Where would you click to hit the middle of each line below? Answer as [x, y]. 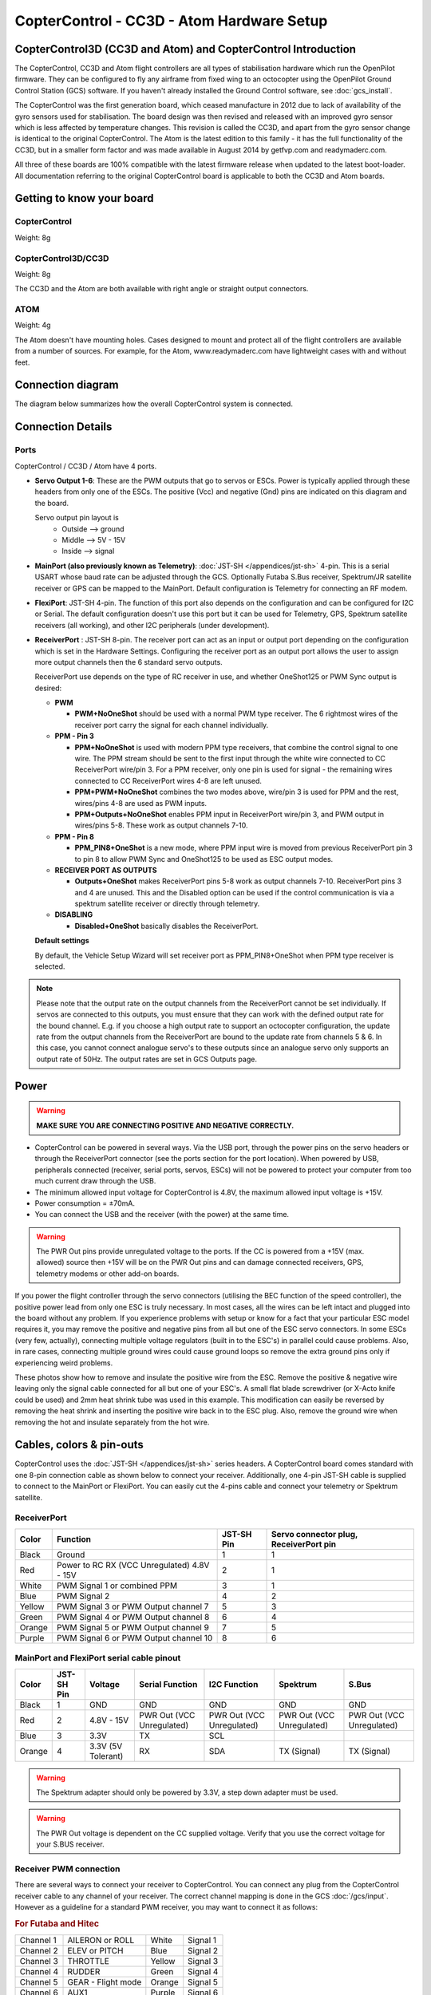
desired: [48, 688]
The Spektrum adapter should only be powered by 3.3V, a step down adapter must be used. [187, 1792]
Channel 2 [39, 1951]
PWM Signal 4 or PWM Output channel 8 [133, 1617]
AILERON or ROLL [101, 1941]
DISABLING [74, 915]
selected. [50, 966]
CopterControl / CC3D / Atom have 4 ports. [86, 466]
